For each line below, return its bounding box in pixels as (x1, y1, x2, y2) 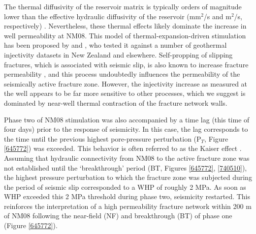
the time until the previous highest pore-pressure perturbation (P (4, 133, 201, 144)
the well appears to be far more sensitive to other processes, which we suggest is (4, 88, 246, 98)
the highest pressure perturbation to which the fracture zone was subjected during (4, 172, 252, 182)
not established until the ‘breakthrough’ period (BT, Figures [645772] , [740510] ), (4, 162, 247, 173)
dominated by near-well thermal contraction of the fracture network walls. (4, 97, 227, 108)
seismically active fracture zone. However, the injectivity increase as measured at (4, 78, 248, 88)
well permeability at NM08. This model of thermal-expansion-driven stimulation (4, 30, 246, 40)
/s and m (203, 11, 231, 21)
